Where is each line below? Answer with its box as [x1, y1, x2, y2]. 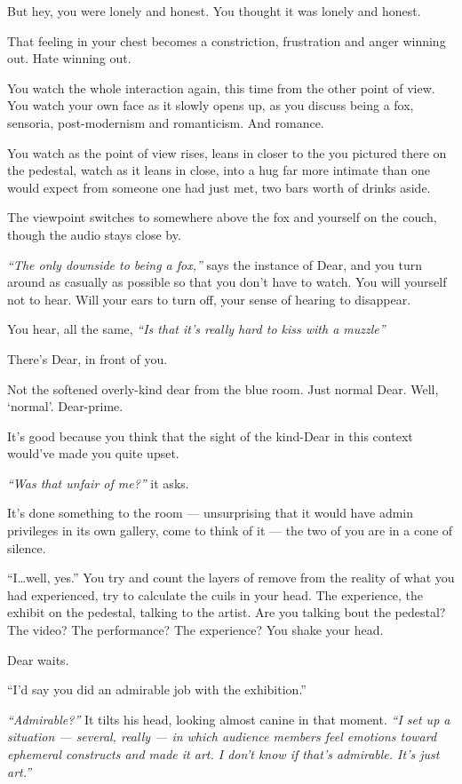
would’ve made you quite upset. [7, 444, 179, 463]
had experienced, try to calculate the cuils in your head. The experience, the [7, 585, 424, 604]
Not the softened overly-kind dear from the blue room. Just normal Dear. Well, [7, 379, 439, 398]
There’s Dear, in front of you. [7, 349, 168, 368]
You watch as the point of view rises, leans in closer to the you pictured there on [7, 143, 447, 162]
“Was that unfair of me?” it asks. [7, 473, 189, 492]
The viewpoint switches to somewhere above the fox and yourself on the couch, [7, 208, 437, 226]
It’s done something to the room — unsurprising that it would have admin [7, 503, 414, 522]
